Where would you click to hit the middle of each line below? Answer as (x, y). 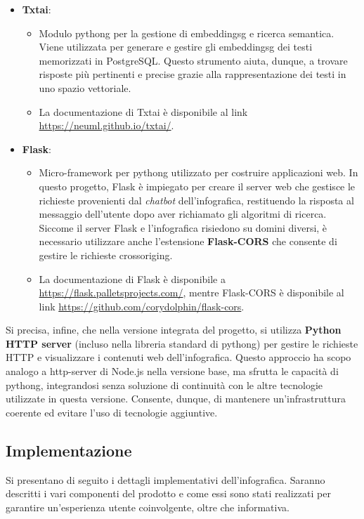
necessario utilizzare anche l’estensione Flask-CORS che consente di (188, 241)
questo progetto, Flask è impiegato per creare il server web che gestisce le (197, 186)
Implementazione (69, 450)
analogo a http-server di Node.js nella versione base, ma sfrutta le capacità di (172, 371)
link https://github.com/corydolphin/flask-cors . (142, 306)
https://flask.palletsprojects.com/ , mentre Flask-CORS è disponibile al (191, 293)
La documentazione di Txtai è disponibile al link (143, 111)
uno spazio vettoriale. (85, 87)
